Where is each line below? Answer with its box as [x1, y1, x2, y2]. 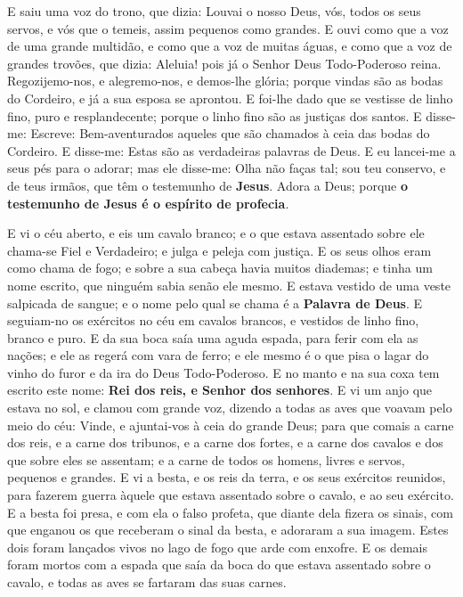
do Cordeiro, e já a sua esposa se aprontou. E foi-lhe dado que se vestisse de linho [7, 88, 453, 107]
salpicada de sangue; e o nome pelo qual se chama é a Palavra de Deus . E [7, 293, 423, 312]
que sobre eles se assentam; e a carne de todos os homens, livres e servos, [7, 450, 405, 469]
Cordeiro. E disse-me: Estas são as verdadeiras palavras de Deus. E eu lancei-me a [7, 141, 456, 159]
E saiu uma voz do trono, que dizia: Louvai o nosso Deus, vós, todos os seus [7, 2, 421, 20]
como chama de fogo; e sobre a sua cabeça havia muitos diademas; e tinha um [7, 258, 433, 277]
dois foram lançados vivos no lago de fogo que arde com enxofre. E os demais [7, 537, 427, 556]
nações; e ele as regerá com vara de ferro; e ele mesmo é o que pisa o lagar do [7, 346, 429, 364]
